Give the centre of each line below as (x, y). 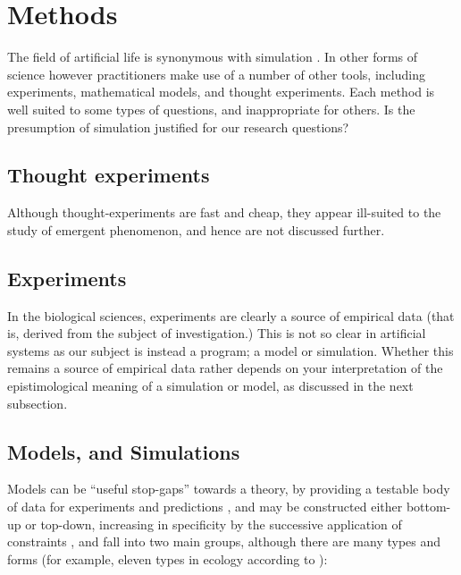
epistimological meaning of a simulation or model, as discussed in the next (210, 386)
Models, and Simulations (124, 451)
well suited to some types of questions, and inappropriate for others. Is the (211, 109)
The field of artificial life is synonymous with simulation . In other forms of (213, 57)
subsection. (38, 403)
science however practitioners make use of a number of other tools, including (216, 74)
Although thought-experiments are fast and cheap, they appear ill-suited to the (224, 212)
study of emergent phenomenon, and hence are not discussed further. (196, 229)
